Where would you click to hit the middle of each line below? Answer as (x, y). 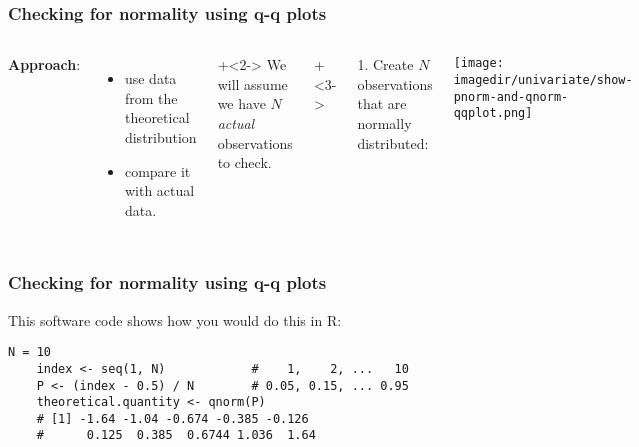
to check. (244, 162)
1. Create (385, 64)
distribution (160, 137)
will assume (252, 83)
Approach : (44, 64)
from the (151, 97)
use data (150, 78)
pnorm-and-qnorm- (511, 96)
